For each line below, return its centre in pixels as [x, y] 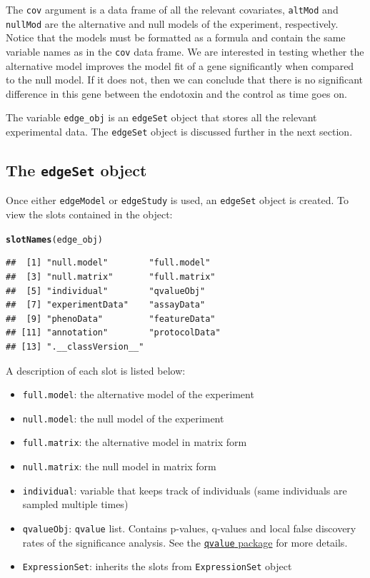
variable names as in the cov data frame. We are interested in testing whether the [185, 51]
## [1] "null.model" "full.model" [108, 263]
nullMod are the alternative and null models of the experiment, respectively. [172, 23]
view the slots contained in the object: [89, 214]
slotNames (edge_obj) [55, 239]
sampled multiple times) [75, 504]
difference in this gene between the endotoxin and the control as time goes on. [176, 93]
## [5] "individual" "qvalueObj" [106, 291]
